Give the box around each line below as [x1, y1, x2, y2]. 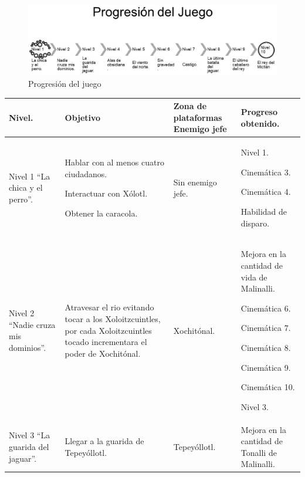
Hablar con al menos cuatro [65, 156, 164, 168]
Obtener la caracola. [65, 207, 138, 219]
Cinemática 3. [240, 165, 291, 178]
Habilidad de [240, 205, 287, 217]
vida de [240, 270, 267, 283]
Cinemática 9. [240, 361, 291, 373]
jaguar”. [9, 452, 37, 464]
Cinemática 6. [240, 302, 291, 314]
